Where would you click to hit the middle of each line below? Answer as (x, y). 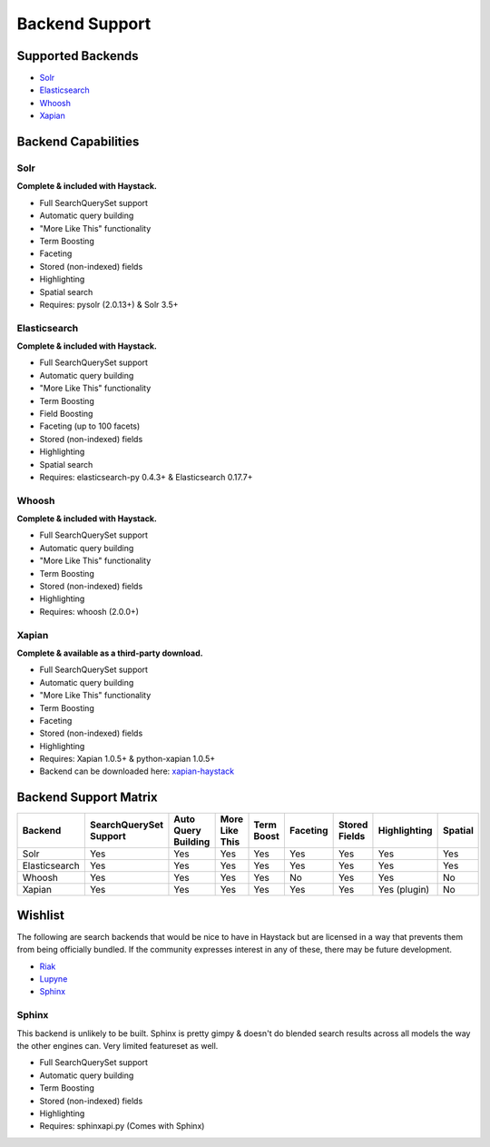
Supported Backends (78, 56)
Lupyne (54, 979)
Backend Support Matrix (87, 798)
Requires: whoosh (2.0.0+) (89, 611)
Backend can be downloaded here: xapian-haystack (137, 771)
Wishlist (41, 915)
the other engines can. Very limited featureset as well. (118, 1046)
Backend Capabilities (78, 142)
